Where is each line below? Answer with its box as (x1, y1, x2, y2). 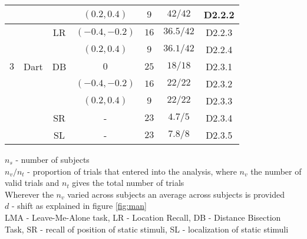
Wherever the (5, 188, 54, 200)
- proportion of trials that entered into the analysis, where (27, 165, 237, 177)
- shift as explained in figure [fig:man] (11, 199, 147, 212)
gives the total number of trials (72, 176, 184, 189)
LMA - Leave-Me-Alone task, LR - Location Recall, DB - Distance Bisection (5, 211, 281, 223)
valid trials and (5, 176, 60, 189)
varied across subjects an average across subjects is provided (67, 188, 285, 200)
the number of (250, 165, 302, 177)
